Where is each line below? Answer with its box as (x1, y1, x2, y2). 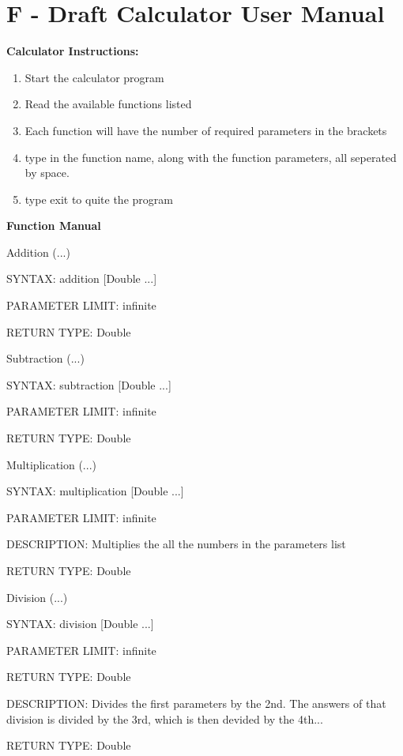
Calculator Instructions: (6, 43, 139, 59)
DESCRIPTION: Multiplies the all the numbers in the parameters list (6, 536, 346, 552)
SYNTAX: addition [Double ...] (6, 270, 157, 287)
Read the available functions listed (24, 96, 192, 112)
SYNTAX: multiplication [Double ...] (6, 483, 184, 499)
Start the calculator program (24, 69, 164, 85)
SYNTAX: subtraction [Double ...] (6, 376, 171, 393)
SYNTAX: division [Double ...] (6, 615, 154, 632)
